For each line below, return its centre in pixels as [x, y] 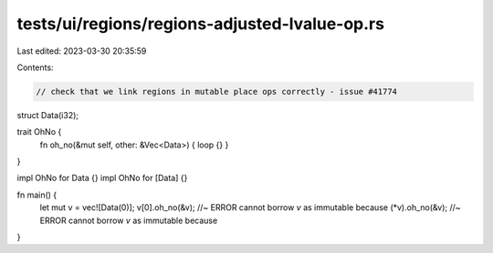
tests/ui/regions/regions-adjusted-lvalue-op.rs [201, 24]
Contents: [35, 67]
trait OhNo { [39, 132]
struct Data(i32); [48, 115]
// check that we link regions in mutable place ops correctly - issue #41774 [216, 91]
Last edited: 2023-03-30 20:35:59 [82, 51]
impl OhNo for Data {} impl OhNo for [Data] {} [102, 178]
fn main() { [37, 195]
